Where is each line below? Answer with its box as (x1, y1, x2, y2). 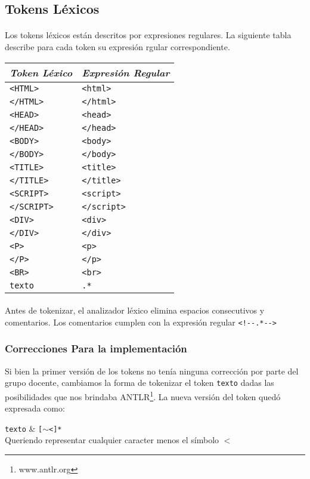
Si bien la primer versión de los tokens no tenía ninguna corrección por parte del (5, 364, 299, 377)
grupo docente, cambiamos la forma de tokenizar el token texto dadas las (5, 376, 274, 389)
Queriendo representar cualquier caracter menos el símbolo (5, 434, 219, 446)
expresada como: (5, 402, 65, 414)
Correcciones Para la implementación (5, 341, 187, 356)
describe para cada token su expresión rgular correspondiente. (5, 40, 230, 53)
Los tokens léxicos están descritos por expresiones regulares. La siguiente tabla (5, 29, 292, 41)
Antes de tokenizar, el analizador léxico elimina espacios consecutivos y (5, 304, 265, 317)
